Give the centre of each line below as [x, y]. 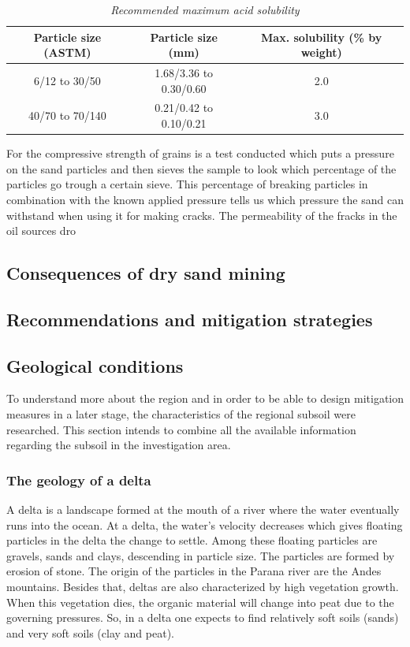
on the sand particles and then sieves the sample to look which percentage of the [201, 168]
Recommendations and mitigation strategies [190, 319]
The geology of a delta [79, 480]
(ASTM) [67, 52]
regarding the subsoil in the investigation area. [119, 445]
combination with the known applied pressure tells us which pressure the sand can [205, 199]
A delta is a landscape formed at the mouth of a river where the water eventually [203, 509]
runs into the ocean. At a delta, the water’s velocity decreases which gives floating [205, 524]
